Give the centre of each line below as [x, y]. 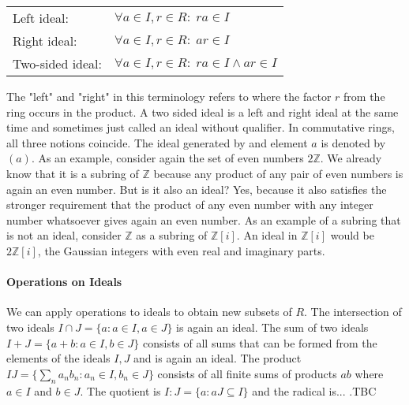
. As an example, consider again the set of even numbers [167, 158]
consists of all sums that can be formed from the [260, 342]
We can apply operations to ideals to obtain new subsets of [149, 312]
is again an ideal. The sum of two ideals [272, 327]
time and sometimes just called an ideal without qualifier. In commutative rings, [201, 127]
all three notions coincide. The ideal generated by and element [157, 142]
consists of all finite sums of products [247, 373]
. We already [351, 158]
